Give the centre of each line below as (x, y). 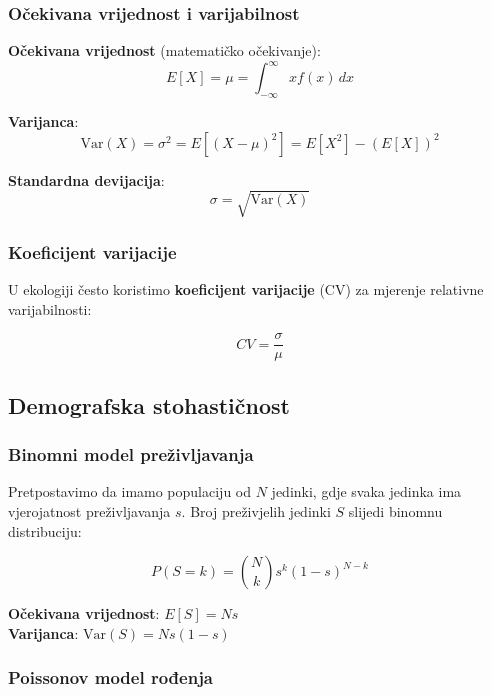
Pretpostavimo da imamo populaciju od (130, 491)
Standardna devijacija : (86, 179)
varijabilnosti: (50, 308)
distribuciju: (45, 530)
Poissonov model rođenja (111, 677)
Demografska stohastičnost (149, 404)
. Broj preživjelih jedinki (256, 510)
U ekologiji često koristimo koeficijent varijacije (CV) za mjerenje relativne (246, 289)
